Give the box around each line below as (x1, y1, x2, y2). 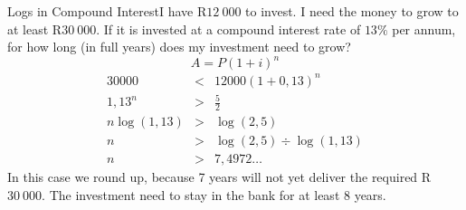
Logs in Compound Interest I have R (7, 2, 207, 20)
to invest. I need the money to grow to (245, 2, 459, 20)
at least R (7, 19, 62, 38)
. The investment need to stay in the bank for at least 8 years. (42, 185, 386, 204)
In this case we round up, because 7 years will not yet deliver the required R (7, 167, 432, 186)
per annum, (392, 19, 456, 38)
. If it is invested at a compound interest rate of (96, 19, 361, 38)
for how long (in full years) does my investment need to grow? (7, 37, 351, 56)
